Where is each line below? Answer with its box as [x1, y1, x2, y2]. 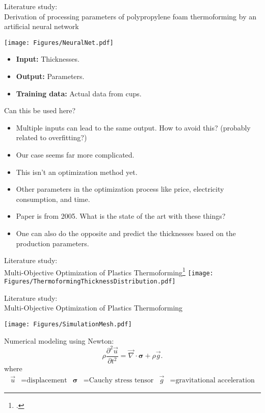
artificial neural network [4, 21, 79, 32]
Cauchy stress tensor [89, 376, 154, 384]
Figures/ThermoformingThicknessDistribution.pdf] [4, 278, 176, 286]
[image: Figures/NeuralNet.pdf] [4, 39, 114, 46]
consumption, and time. [16, 193, 90, 204]
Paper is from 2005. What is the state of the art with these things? [16, 211, 226, 221]
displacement [26, 376, 67, 384]
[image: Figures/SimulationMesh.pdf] [4, 320, 132, 328]
